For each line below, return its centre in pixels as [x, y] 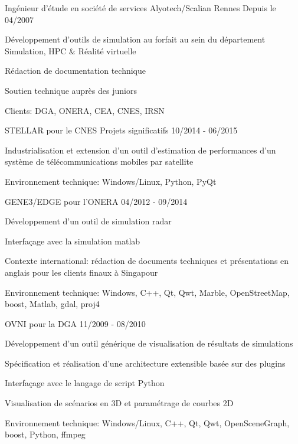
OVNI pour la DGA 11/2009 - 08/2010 [75, 323]
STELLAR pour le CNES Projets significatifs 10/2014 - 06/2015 [121, 130]
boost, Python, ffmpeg [45, 434]
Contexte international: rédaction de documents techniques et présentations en [147, 261]
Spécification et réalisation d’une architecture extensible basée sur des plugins [145, 363]
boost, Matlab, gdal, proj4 [52, 304]
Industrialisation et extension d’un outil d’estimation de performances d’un [140, 150]
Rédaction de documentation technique [75, 71]
